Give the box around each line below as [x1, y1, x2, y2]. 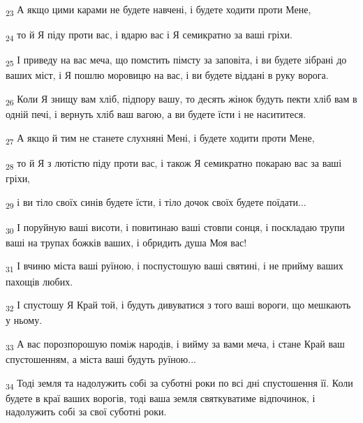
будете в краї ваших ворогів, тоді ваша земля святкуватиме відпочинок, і [6, 390, 316, 405]
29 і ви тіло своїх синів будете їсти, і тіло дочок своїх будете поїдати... [6, 194, 306, 211]
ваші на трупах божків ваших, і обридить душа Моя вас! [6, 235, 247, 249]
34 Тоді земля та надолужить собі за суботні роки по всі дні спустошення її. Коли [6, 375, 353, 392]
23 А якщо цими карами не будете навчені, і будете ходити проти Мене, [6, 2, 311, 18]
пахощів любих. [6, 274, 73, 288]
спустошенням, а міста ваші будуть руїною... [6, 351, 196, 366]
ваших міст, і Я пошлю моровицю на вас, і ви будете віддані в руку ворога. [6, 68, 329, 82]
